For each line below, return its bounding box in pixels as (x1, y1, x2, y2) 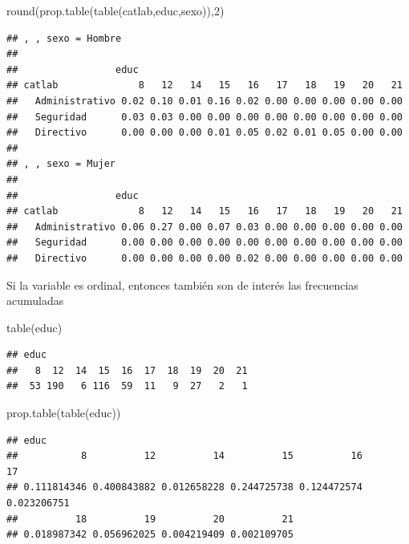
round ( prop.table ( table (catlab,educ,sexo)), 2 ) (6, 2, 225, 18)
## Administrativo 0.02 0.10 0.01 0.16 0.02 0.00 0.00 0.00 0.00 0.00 (6, 95, 403, 107)
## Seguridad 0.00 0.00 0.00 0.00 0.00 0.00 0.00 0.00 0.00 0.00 (6, 237, 403, 249)
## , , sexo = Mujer (6, 158, 116, 170)
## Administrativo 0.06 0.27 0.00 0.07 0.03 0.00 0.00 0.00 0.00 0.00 (6, 221, 403, 233)
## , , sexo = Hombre (6, 32, 122, 44)
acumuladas (6, 292, 64, 309)
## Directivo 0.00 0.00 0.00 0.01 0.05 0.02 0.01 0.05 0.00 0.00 (6, 127, 403, 139)
